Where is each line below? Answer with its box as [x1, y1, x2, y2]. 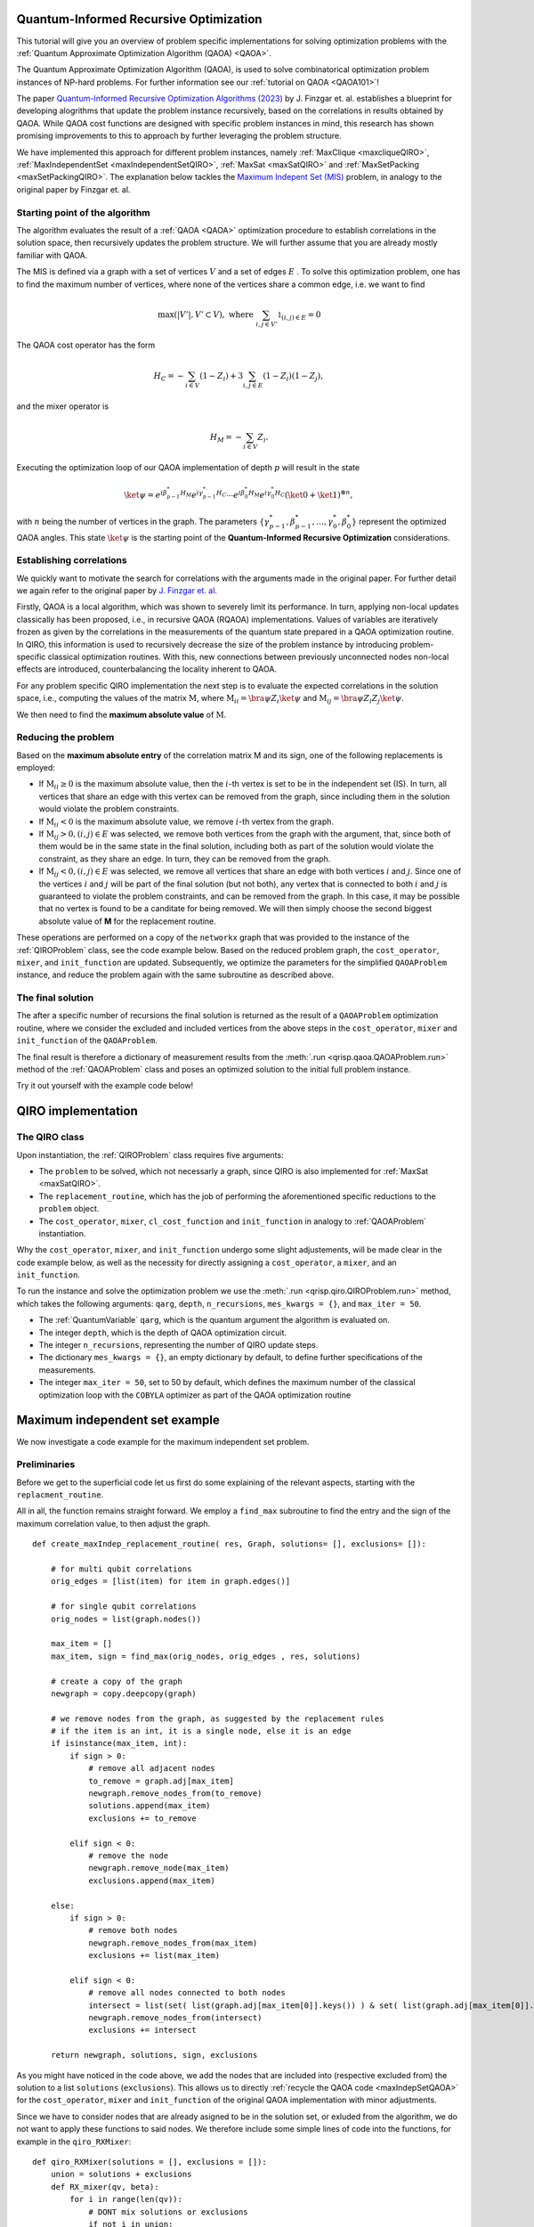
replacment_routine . [16, 1489, 104, 1500]
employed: [16, 763, 55, 773]
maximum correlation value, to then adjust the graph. [16, 1518, 211, 1529]
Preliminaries [16, 1458, 76, 1471]
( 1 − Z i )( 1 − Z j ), [263, 371, 324, 383]
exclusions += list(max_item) [88, 1951, 221, 1961]
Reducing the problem [16, 731, 115, 744]
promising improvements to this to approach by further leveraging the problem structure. [16, 130, 342, 142]
